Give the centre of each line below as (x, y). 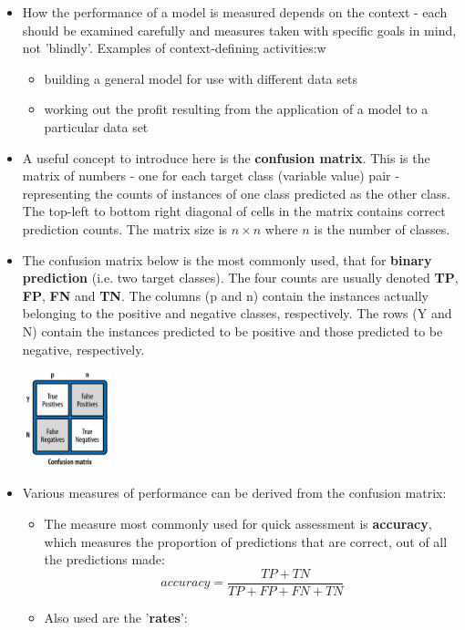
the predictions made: (104, 559)
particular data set (96, 126)
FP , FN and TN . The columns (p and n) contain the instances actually (225, 295)
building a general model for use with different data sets (201, 78)
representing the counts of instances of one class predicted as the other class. (236, 193)
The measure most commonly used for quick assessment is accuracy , (238, 523)
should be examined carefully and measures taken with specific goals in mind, (239, 30)
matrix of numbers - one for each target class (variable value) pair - (211, 176)
